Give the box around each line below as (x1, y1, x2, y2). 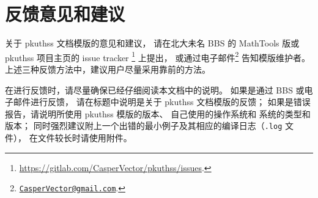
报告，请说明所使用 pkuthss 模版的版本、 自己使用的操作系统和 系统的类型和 (5, 107, 311, 120)
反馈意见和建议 (5, 1, 125, 26)
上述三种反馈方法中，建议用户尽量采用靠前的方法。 (5, 62, 210, 75)
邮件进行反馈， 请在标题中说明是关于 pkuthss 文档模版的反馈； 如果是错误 (13, 95, 311, 108)
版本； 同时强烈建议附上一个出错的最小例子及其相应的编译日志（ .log (5, 119, 283, 132)
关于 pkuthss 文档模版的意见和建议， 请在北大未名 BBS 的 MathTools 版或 (5, 37, 300, 50)
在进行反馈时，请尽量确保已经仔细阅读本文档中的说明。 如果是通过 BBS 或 (5, 83, 305, 96)
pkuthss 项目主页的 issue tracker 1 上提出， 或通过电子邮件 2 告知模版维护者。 (5, 49, 310, 64)
